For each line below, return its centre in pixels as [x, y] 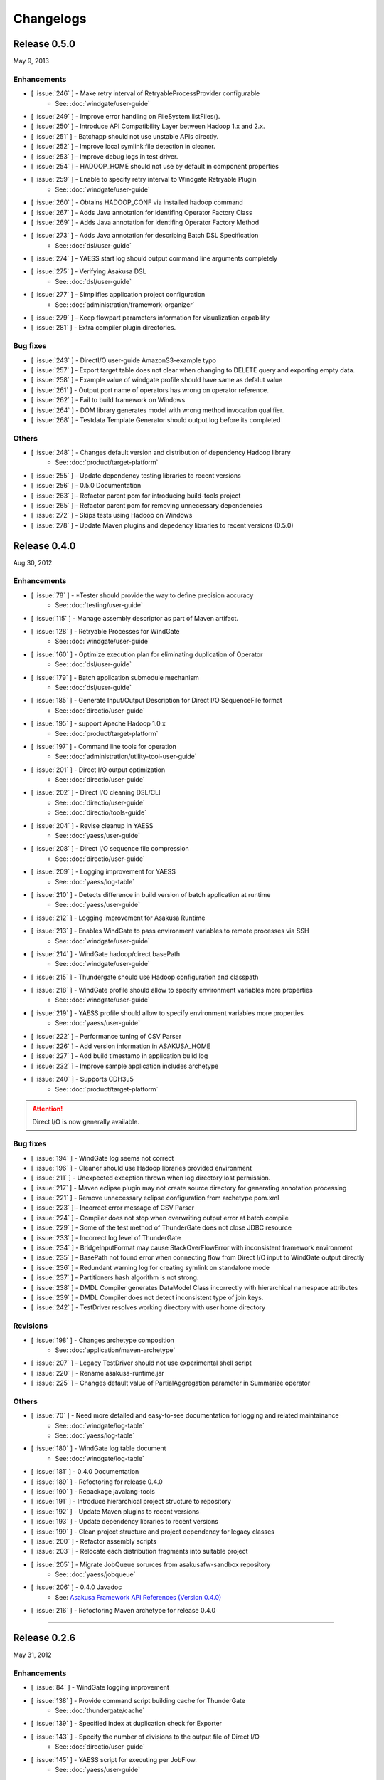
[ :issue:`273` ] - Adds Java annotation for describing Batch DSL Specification [145, 236]
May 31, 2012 [33, 1655]
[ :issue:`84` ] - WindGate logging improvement [100, 1687]
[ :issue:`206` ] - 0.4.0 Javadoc [76, 1587]
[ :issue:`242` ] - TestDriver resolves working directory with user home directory [148, 1307]
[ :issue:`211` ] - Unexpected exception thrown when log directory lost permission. [151, 1178]
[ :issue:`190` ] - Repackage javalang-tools [93, 1491]
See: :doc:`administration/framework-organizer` [125, 304]
